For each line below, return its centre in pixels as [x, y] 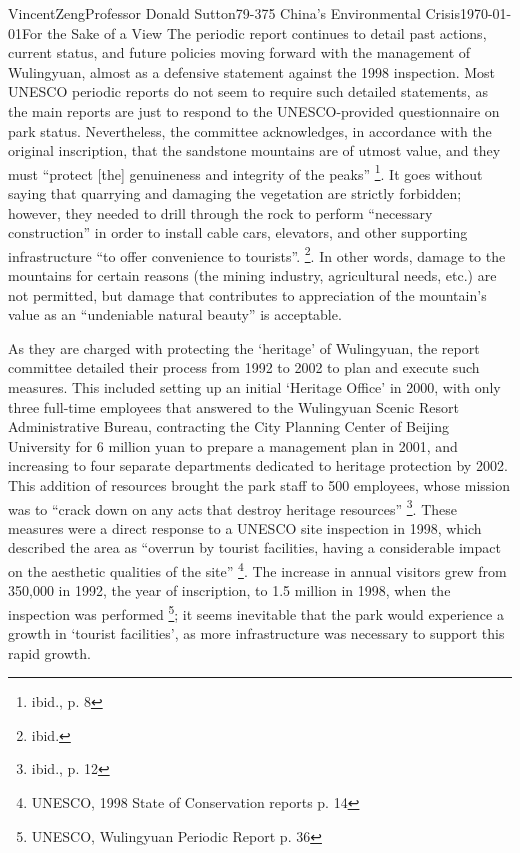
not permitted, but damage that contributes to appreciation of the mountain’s [247, 294]
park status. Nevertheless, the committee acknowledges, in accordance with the [250, 130]
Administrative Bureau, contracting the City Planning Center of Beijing [229, 426]
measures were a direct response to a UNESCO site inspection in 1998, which [245, 527]
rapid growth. [49, 652]
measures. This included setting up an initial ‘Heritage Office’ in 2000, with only [254, 387]
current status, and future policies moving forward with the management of [239, 52]
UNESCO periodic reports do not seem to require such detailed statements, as [248, 91]
